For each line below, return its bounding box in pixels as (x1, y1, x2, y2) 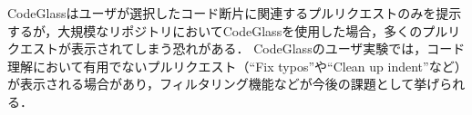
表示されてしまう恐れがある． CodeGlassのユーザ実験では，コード (70, 39, 466, 58)
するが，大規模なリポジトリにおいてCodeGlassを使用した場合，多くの (7, 21, 423, 40)
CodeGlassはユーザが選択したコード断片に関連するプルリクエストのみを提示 (7, 4, 462, 22)
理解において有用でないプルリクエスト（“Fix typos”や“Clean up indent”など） (7, 56, 461, 75)
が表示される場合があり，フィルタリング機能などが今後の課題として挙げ (7, 74, 440, 93)
